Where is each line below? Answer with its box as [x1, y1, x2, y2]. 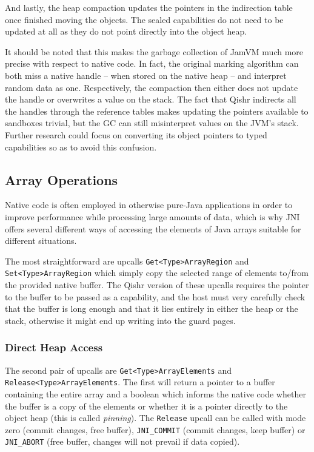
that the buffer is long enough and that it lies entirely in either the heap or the [5, 302, 298, 315]
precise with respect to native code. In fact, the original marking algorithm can [5, 57, 299, 70]
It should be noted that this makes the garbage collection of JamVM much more [5, 45, 304, 58]
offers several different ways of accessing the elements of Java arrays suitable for [5, 222, 301, 235]
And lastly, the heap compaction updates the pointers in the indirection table [5, 1, 293, 13]
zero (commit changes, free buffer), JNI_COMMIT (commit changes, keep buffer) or [5, 423, 306, 436]
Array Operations [5, 170, 118, 189]
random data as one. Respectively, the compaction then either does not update [5, 81, 298, 93]
